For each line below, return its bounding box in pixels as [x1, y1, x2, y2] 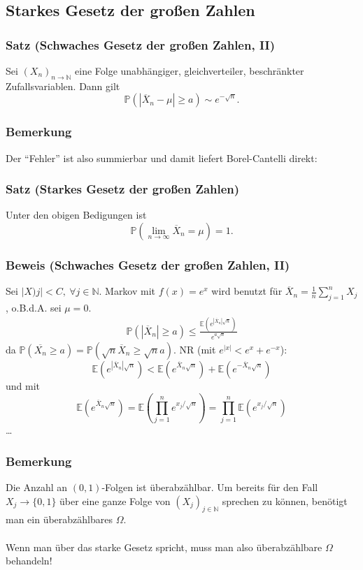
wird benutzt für [211, 284, 283, 298]
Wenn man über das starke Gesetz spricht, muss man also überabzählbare [6, 539, 322, 554]
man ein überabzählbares [6, 512, 113, 527]
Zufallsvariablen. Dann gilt [6, 78, 120, 93]
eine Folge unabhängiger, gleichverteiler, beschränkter [75, 64, 304, 78]
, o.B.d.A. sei [6, 300, 62, 315]
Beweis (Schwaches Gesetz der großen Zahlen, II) [6, 256, 290, 273]
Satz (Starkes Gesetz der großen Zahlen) [6, 180, 240, 198]
